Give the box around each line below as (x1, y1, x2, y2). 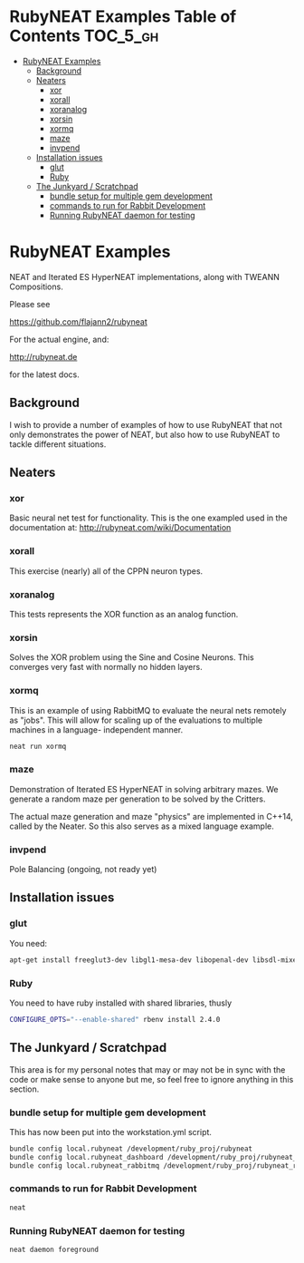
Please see (9, 298, 51, 309)
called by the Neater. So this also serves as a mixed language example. (9, 821, 274, 831)
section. (9, 1083, 40, 1094)
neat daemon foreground (9, 1245, 100, 1254)
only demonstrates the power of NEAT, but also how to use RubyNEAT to (9, 429, 280, 440)
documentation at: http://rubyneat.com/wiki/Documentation (9, 522, 232, 533)
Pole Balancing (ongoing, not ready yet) (9, 864, 157, 875)
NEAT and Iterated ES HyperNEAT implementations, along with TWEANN (9, 271, 280, 282)
